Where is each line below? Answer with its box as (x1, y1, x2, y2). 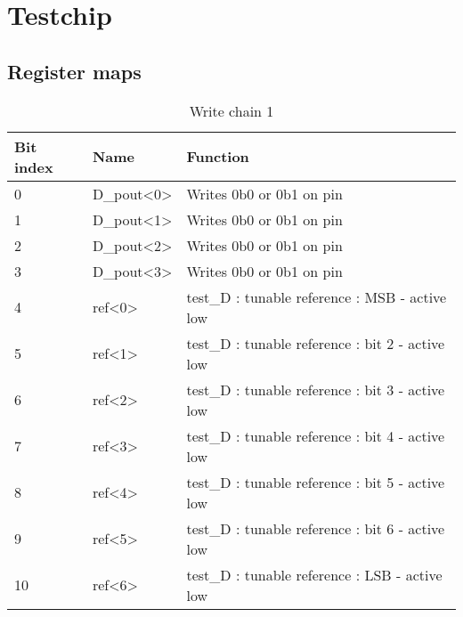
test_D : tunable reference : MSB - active (186, 286, 447, 307)
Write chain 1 (189, 100, 274, 121)
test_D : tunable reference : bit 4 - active (186, 425, 445, 446)
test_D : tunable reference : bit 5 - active (186, 471, 445, 492)
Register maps (7, 57, 142, 85)
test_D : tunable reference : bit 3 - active (186, 378, 445, 400)
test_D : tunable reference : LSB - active (186, 564, 443, 585)
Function (186, 146, 249, 167)
